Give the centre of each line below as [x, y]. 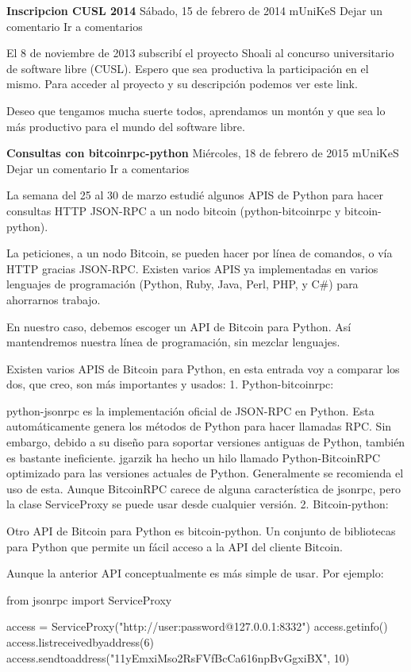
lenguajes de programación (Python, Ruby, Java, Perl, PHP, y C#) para [182, 284]
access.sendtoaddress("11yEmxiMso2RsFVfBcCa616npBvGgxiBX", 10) [178, 657]
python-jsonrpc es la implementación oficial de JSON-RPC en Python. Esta [190, 410]
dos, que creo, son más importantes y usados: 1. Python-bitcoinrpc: [170, 384]
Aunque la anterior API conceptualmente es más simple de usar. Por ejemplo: [195, 573]
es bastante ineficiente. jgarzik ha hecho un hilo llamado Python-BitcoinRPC [194, 457]
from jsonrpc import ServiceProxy [89, 599]
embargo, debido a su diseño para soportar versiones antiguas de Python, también [206, 442]
